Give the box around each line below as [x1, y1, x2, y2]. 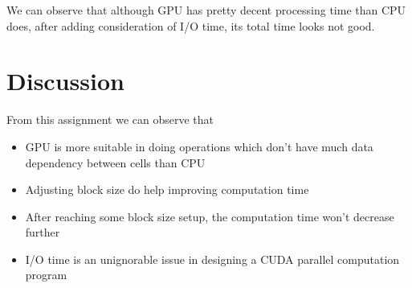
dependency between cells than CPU [25, 154, 206, 171]
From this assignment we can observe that [6, 111, 214, 128]
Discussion [6, 64, 124, 97]
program [25, 266, 67, 283]
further [25, 224, 60, 241]
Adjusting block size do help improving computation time [25, 181, 309, 198]
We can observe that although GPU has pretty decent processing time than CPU [6, 2, 406, 18]
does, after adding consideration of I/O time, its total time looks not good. [6, 17, 375, 34]
